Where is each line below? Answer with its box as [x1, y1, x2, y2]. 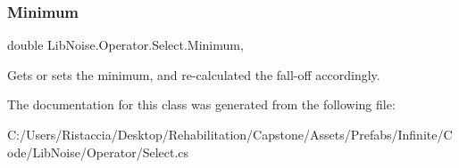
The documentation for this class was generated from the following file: [7, 95, 396, 114]
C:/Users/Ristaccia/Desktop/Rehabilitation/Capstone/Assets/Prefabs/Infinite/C [7, 125, 453, 143]
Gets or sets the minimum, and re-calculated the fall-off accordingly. [7, 65, 380, 84]
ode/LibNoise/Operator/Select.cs [7, 142, 189, 161]
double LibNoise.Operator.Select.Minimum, [7, 36, 244, 54]
